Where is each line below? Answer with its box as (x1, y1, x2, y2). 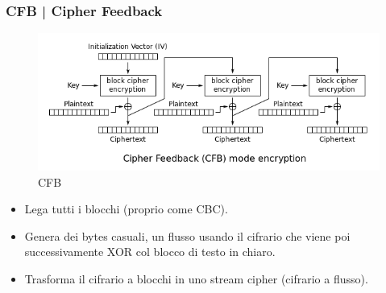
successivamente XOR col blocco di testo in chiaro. (24, 243, 276, 260)
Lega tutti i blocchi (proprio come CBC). (24, 200, 228, 217)
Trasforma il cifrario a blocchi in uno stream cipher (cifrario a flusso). (24, 270, 368, 287)
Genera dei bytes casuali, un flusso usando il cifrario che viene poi (24, 227, 351, 244)
